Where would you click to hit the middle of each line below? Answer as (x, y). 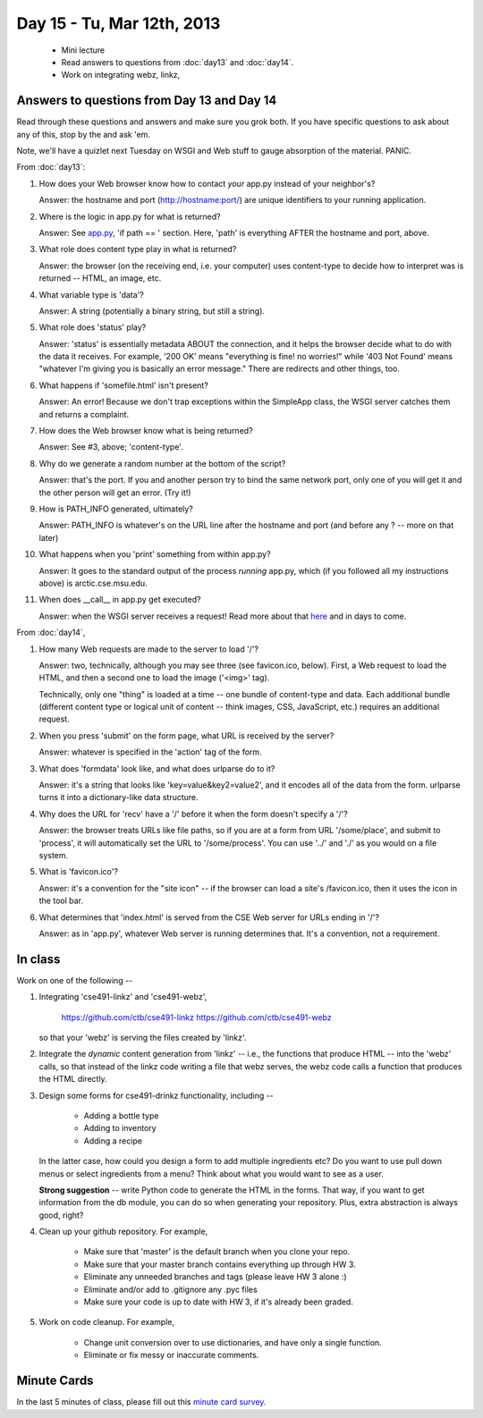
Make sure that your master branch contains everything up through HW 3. (220, 1264)
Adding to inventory (120, 1128)
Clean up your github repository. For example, (123, 1232)
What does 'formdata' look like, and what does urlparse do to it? (157, 768)
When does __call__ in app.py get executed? (120, 600)
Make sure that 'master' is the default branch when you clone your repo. (217, 1252)
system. (54, 855)
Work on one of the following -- (75, 980)
